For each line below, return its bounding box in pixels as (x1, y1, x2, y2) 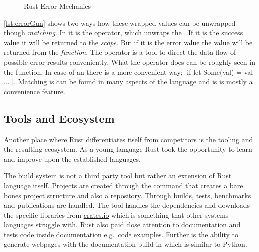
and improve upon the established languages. (4, 153, 141, 164)
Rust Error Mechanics (24, 1, 91, 11)
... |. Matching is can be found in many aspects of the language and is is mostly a (4, 76, 253, 87)
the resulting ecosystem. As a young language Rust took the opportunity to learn (4, 144, 252, 154)
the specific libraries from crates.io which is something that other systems (4, 209, 229, 220)
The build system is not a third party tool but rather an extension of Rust (4, 170, 232, 181)
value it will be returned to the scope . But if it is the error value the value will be (4, 37, 253, 47)
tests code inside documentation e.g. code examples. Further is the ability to (4, 229, 239, 239)
